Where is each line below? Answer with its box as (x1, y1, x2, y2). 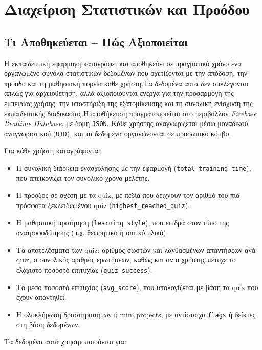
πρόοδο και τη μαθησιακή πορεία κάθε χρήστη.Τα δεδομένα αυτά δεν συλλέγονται (4, 77, 249, 88)
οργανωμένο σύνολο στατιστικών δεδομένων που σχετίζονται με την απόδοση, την (4, 68, 248, 78)
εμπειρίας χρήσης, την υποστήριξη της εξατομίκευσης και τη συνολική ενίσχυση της (4, 97, 253, 108)
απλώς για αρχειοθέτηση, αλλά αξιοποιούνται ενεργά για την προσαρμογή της (4, 88, 234, 98)
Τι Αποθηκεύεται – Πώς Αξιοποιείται (4, 33, 188, 49)
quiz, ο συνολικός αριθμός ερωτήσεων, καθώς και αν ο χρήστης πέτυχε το (16, 254, 236, 265)
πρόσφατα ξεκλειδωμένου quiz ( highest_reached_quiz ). (16, 199, 190, 210)
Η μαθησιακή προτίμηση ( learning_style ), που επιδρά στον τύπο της (16, 217, 229, 228)
